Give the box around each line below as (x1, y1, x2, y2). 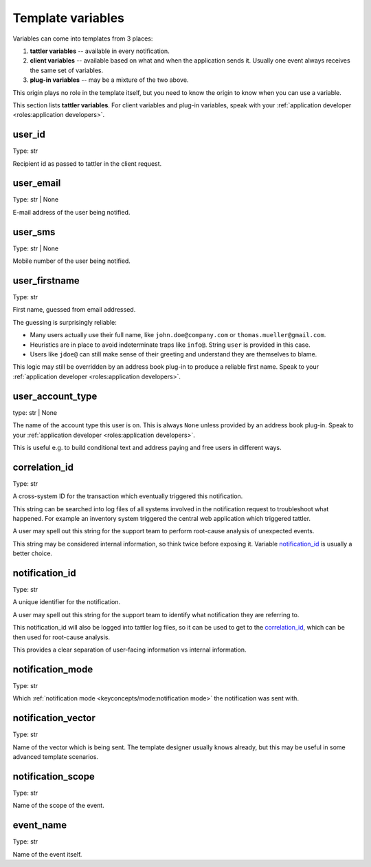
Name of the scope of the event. (12, 802, 104, 810)
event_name (12, 820, 67, 831)
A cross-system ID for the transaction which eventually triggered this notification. (12, 492, 243, 500)
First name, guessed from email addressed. (12, 306, 136, 314)
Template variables (12, 10, 125, 25)
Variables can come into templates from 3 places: (12, 34, 153, 43)
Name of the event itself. (12, 850, 82, 858)
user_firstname (12, 275, 80, 286)
